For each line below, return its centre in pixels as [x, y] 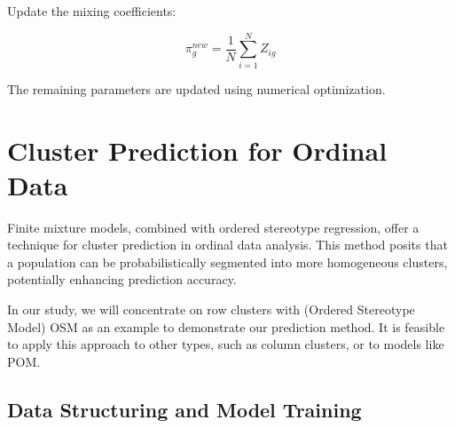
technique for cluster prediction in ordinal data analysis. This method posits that [227, 245]
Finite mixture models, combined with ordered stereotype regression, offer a [213, 227]
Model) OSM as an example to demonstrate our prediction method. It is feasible [226, 326]
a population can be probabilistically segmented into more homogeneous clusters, [227, 262]
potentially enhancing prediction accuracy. [122, 279]
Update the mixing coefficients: [92, 11]
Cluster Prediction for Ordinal [197, 150]
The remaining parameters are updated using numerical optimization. [196, 88]
